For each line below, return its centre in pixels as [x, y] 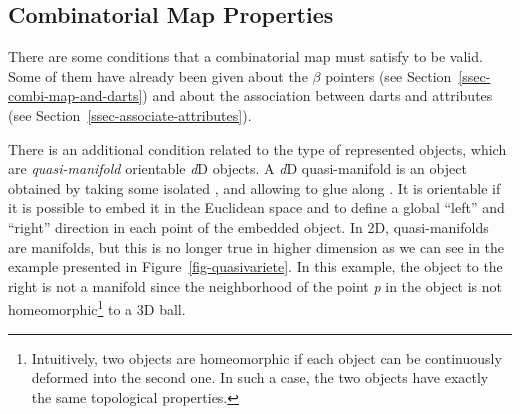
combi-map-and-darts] [75, 95]
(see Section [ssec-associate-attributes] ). [130, 114]
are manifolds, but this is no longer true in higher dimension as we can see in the [256, 246]
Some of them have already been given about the [158, 75]
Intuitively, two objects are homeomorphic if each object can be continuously [266, 357]
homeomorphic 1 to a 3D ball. [97, 307]
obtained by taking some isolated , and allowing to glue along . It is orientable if [254, 187]
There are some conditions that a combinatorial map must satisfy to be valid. [245, 56]
